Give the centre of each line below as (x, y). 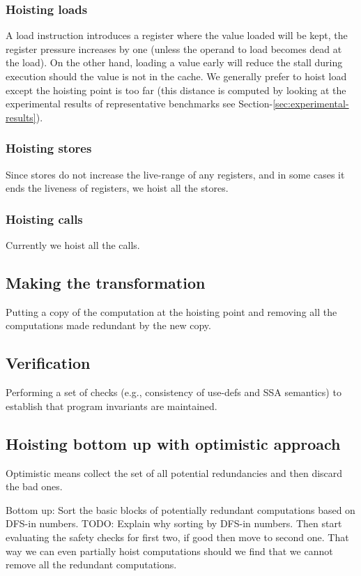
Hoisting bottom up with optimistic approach (173, 443)
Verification (48, 363)
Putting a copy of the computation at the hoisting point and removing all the (171, 311)
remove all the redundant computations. (91, 564)
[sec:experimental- (311, 104)
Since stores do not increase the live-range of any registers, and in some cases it (175, 174)
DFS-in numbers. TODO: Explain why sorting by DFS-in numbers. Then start (174, 523)
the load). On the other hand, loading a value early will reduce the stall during (174, 62)
